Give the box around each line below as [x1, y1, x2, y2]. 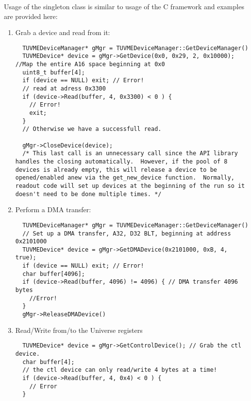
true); [15, 254, 36, 261]
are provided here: [4, 11, 58, 21]
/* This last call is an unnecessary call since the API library [22, 150, 238, 157]
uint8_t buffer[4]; [22, 69, 85, 76]
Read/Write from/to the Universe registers [15, 325, 143, 335]
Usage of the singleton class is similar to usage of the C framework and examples [4, 1, 244, 11]
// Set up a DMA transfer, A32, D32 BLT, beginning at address [22, 230, 231, 237]
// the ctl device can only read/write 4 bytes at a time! [22, 366, 218, 374]
